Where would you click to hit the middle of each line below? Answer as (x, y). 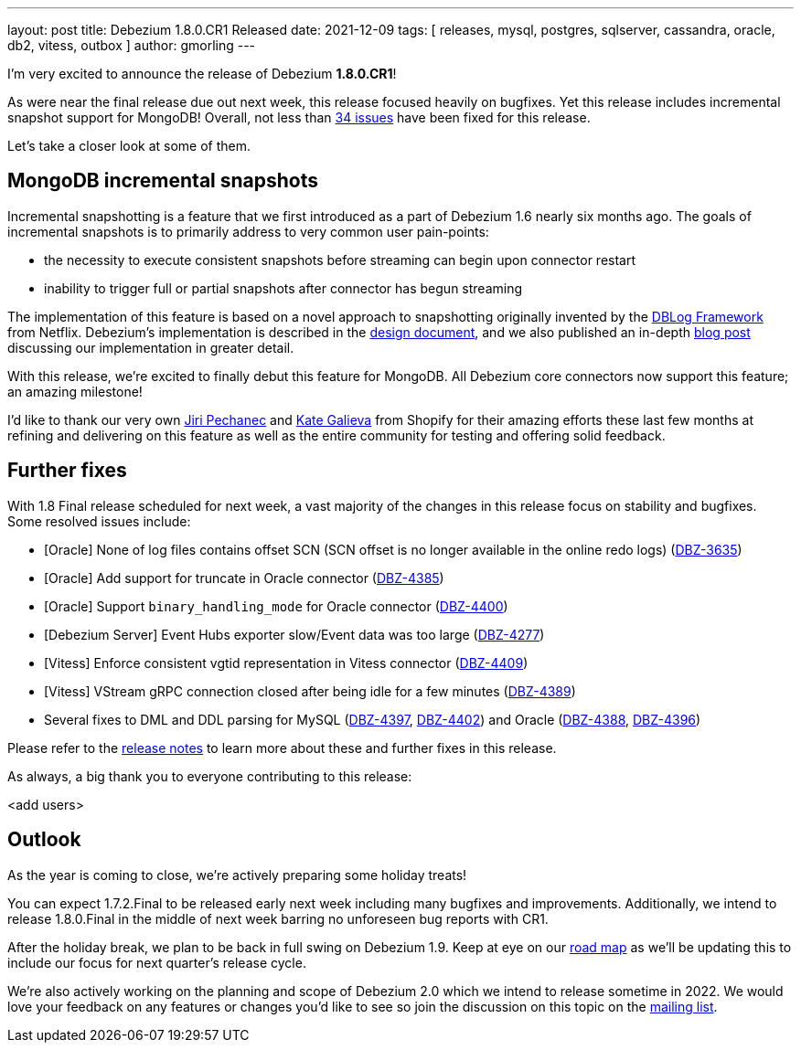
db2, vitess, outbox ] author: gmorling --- (132, 45)
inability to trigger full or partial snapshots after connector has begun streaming (283, 288)
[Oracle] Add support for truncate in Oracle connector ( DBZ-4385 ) (244, 578)
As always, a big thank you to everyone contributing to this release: (210, 776)
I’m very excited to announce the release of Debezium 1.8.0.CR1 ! (202, 74)
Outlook (44, 840)
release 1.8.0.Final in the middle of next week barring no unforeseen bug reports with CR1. (278, 918)
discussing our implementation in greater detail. (151, 347)
